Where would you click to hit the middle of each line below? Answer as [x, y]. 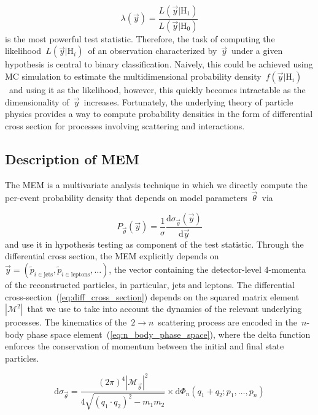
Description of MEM [72, 158]
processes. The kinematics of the [66, 322]
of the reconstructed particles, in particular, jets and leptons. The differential [150, 285]
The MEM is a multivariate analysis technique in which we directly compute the [156, 184]
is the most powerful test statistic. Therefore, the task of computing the [140, 38]
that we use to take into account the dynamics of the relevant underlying [165, 309]
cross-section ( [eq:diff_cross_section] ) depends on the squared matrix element [152, 296]
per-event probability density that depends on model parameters [126, 198]
